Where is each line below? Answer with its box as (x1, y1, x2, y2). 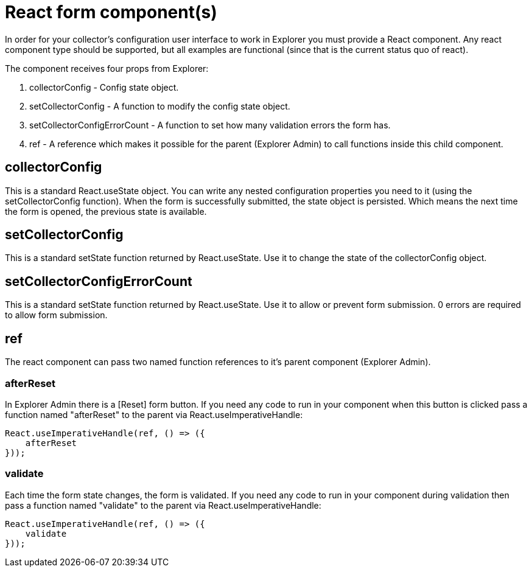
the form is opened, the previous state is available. (5, 206, 207, 217)
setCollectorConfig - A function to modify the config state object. (29, 100, 290, 111)
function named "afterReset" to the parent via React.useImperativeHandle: (5, 409, 303, 420)
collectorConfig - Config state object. (29, 82, 179, 92)
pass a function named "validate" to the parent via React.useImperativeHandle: (5, 500, 321, 511)
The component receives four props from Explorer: (5, 63, 209, 74)
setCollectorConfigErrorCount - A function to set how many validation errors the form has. (29, 119, 391, 130)
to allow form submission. (5, 310, 108, 321)
